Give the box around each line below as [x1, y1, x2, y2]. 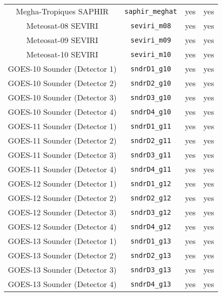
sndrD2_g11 [131, 136, 171, 145]
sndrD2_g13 [131, 251, 171, 259]
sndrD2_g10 [131, 79, 171, 87]
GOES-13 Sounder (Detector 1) [8, 235, 117, 247]
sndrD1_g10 [131, 64, 171, 73]
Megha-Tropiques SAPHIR [16, 5, 109, 17]
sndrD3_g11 [131, 150, 171, 159]
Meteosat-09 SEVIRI [26, 34, 98, 46]
